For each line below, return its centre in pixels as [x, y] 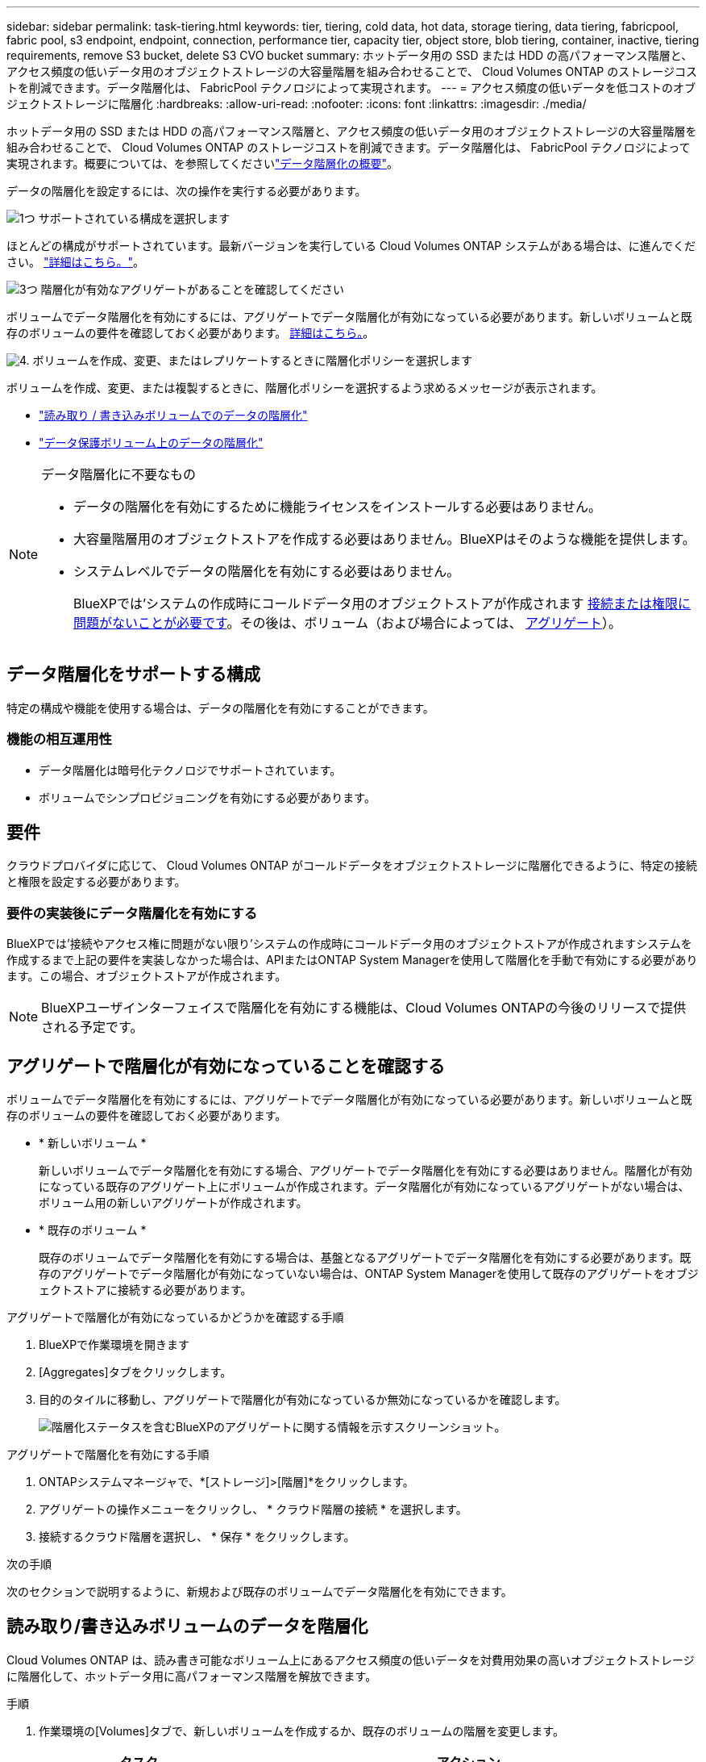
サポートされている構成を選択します [134, 218]
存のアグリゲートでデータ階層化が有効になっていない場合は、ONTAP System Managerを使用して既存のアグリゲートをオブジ [369, 1274]
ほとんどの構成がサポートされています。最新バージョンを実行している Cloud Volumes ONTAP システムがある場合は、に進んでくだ [351, 246]
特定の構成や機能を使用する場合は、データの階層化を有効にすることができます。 [220, 708]
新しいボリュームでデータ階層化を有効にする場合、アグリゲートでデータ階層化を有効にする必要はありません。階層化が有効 [365, 1171]
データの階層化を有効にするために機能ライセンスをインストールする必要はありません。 [338, 507]
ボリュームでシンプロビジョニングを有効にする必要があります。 [207, 797]
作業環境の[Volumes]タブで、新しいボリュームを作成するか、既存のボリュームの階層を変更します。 [301, 1731]
